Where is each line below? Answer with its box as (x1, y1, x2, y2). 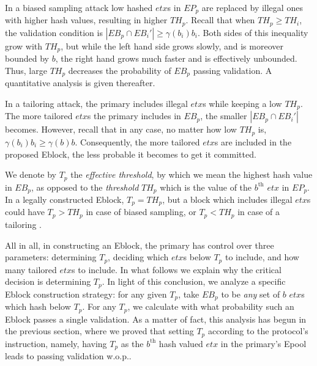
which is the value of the (160, 180, 252, 193)
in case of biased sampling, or (86, 205, 196, 218)
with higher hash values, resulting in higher (5, 13, 168, 26)
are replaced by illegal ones (201, 1, 303, 13)
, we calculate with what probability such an (127, 300, 294, 313)
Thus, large (5, 64, 47, 76)
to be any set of (221, 287, 280, 300)
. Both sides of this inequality (197, 26, 308, 38)
